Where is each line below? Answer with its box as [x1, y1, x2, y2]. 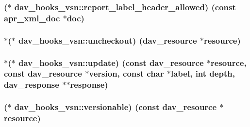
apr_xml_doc [4, 12, 60, 24]
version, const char [89, 67, 164, 79]
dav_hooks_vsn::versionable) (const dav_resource [14, 101, 217, 113]
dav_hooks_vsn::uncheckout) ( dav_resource [18, 34, 197, 46]
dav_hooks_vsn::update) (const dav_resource [18, 56, 204, 68]
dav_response [4, 79, 59, 91]
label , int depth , [170, 67, 235, 79]
